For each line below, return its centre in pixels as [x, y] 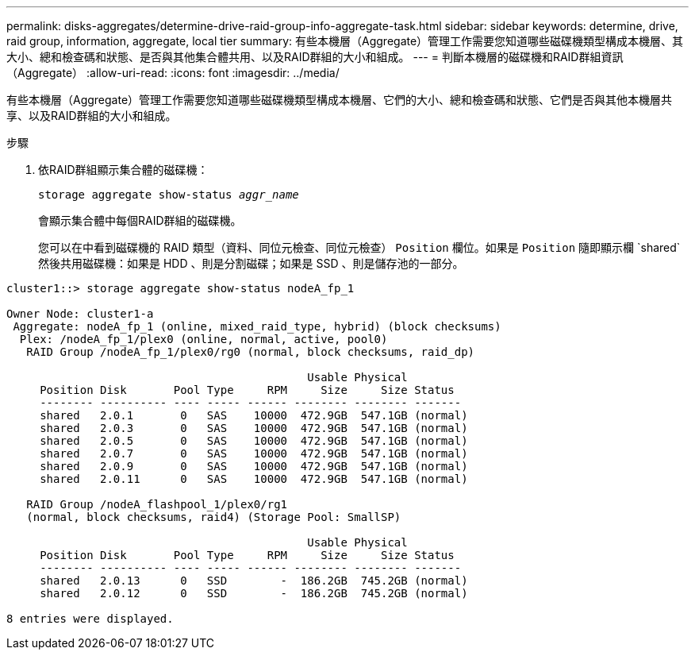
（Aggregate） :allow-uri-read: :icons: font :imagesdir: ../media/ [173, 73]
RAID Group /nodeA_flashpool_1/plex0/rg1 [157, 504]
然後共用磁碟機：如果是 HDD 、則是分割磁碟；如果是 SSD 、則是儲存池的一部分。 [251, 263]
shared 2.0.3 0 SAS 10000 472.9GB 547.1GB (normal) [254, 428]
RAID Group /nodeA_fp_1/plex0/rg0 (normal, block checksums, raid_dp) [251, 352]
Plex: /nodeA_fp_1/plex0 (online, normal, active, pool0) [204, 339]
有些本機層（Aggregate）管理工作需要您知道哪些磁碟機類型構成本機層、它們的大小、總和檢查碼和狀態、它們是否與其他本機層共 [340, 100]
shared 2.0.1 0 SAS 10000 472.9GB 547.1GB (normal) [254, 415]
